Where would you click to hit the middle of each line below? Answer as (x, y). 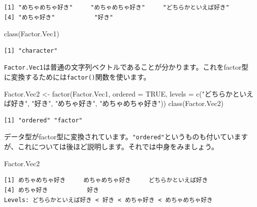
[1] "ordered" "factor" (43, 120)
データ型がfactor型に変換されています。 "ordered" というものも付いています (126, 137)
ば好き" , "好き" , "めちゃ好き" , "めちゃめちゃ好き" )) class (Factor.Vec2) (114, 103)
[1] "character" (31, 51)
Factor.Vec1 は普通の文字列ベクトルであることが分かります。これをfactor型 (126, 67)
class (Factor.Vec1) (32, 34)
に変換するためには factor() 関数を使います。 (77, 77)
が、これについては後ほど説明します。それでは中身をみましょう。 (111, 147)
